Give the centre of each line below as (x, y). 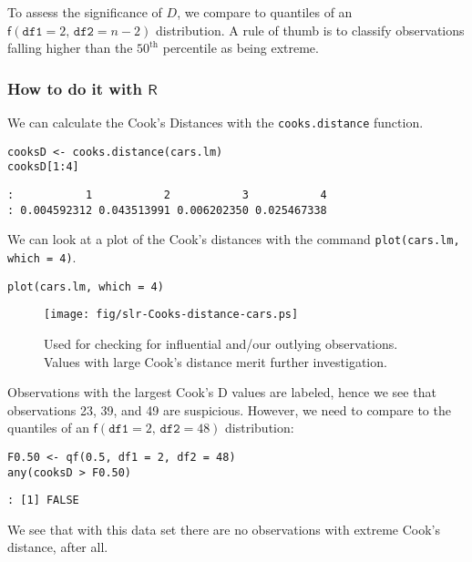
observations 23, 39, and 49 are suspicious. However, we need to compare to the (229, 409)
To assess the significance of (85, 12)
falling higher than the (70, 48)
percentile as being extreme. (241, 48)
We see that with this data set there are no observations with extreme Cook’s (224, 529)
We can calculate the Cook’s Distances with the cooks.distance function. (215, 122)
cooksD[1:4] (43, 167)
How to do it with (75, 88)
